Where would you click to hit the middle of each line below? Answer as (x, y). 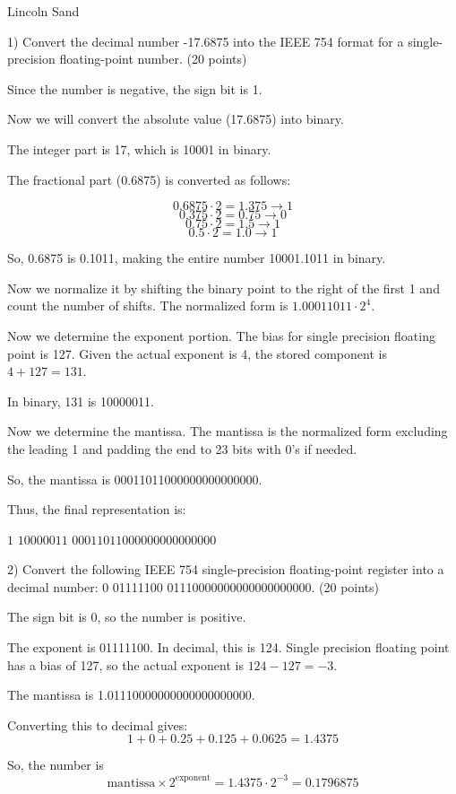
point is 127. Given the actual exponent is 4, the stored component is (197, 353)
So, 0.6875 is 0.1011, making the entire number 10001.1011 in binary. (197, 258)
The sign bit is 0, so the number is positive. (127, 617)
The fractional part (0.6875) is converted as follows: (149, 179)
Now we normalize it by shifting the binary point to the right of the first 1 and (224, 288)
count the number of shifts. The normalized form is (148, 305)
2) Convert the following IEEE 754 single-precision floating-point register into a (226, 569)
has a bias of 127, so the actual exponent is (125, 664)
